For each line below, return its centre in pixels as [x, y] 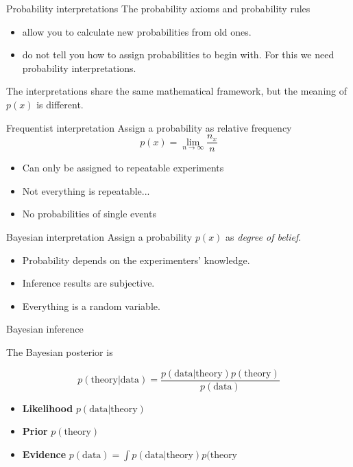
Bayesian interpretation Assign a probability [99, 237]
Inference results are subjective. [88, 283]
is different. [60, 104]
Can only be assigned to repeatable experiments [123, 168]
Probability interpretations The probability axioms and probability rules [158, 8]
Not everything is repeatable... [86, 190]
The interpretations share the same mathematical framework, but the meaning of [177, 91]
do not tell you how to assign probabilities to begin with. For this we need [178, 55]
